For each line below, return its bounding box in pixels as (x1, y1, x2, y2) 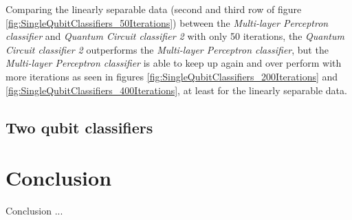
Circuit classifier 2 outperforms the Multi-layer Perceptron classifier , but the (5, 42, 329, 56)
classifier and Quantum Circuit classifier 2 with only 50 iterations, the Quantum (5, 29, 344, 43)
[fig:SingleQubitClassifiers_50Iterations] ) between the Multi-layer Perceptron (5, 15, 329, 30)
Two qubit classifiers (5, 116, 153, 137)
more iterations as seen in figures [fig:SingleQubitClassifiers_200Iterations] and (5, 69, 338, 83)
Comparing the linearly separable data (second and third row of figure (5, 2, 302, 16)
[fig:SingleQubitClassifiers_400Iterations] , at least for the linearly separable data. (5, 82, 347, 97)
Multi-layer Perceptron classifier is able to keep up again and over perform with (5, 56, 342, 70)
